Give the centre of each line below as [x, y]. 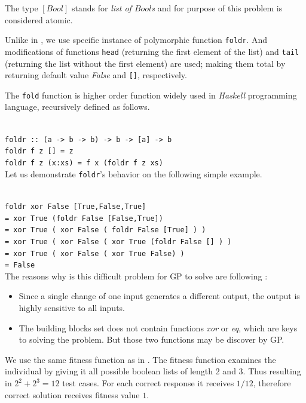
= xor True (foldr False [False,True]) [84, 218]
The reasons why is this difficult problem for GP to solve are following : [136, 276]
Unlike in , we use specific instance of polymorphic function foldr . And [136, 40]
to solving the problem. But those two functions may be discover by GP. [152, 339]
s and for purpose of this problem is [217, 8]
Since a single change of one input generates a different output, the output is [159, 296]
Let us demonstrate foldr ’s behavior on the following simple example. [134, 173]
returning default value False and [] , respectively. [96, 75]
